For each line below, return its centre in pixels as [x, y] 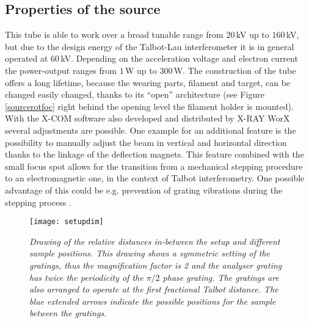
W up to [141, 70]
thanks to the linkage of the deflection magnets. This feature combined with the [154, 154]
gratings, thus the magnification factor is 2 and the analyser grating [156, 265]
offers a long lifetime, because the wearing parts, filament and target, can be [148, 82]
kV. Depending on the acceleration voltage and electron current [179, 58]
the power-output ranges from [61, 70]
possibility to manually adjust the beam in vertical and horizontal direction [146, 142]
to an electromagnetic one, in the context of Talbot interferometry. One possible [155, 178]
